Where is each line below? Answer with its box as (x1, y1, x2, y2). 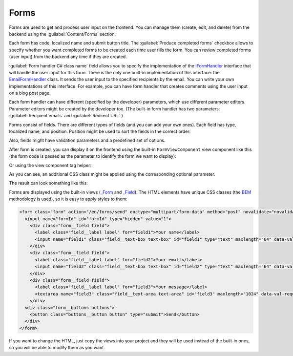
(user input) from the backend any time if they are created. (9, 54, 127, 60)
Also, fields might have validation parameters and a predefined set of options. (9, 137, 166, 144)
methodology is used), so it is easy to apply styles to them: (9, 196, 127, 202)
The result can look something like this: (9, 180, 88, 186)
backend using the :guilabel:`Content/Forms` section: (9, 31, 116, 37)
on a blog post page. (9, 90, 51, 96)
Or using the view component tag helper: (9, 162, 92, 168)
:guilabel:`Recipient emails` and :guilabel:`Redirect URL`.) (9, 113, 123, 119)
